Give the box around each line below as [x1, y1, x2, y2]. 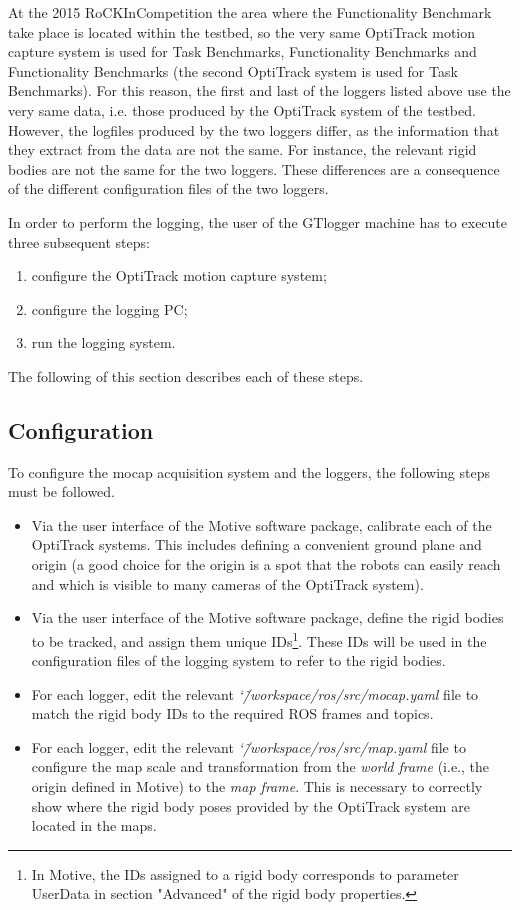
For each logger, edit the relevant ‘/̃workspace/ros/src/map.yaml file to [31, 736, 466, 757]
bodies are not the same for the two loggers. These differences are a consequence [8, 158, 500, 179]
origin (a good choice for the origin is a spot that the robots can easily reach [31, 554, 501, 575]
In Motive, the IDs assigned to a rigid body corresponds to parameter [31, 863, 459, 884]
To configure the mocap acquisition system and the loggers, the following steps [8, 461, 490, 482]
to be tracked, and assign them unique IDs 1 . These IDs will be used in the [31, 627, 487, 651]
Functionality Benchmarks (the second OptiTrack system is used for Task [8, 60, 458, 81]
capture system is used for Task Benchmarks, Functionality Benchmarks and [8, 41, 477, 62]
